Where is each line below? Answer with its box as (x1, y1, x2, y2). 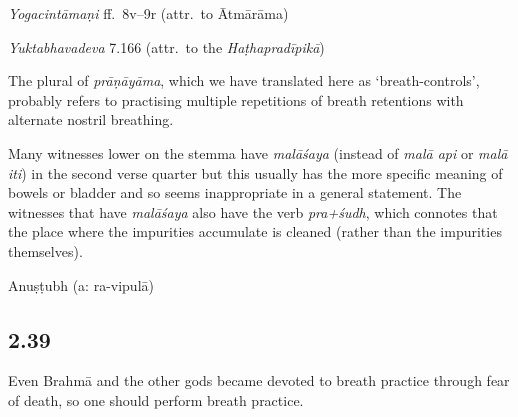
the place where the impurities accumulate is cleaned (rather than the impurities (8, 221, 502, 242)
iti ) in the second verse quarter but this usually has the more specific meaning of (8, 162, 503, 183)
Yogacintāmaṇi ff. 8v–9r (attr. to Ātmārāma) (8, 3, 289, 23)
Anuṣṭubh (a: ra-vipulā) (8, 274, 154, 295)
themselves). (8, 240, 83, 261)
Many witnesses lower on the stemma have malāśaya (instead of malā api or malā (8, 142, 508, 163)
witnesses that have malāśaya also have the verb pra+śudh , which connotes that (8, 201, 498, 222)
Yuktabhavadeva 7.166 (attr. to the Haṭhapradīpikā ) (8, 36, 325, 57)
